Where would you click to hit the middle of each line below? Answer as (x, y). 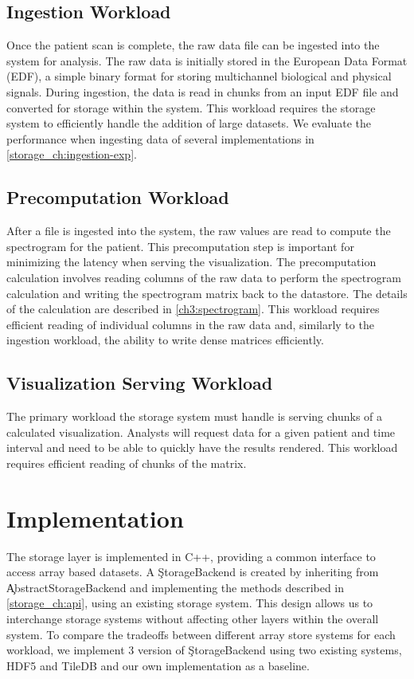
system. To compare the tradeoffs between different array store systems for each (201, 634)
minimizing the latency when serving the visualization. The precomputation (191, 262)
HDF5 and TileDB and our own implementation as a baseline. (158, 665)
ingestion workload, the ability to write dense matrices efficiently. (165, 340)
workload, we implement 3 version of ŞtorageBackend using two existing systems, (204, 650)
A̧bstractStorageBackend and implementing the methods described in (176, 587)
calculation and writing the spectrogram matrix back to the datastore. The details (207, 293)
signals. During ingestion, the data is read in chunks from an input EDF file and (203, 91)
